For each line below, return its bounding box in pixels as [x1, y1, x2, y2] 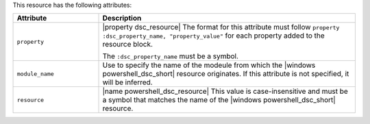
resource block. [102, 40, 153, 49]
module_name [16, 70, 54, 77]
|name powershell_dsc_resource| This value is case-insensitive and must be [102, 86, 349, 96]
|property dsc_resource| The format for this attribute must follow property [102, 23, 340, 32]
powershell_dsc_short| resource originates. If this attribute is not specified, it [102, 69, 349, 79]
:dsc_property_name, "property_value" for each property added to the [102, 31, 325, 40]
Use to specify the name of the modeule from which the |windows [102, 60, 316, 70]
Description [102, 14, 142, 23]
